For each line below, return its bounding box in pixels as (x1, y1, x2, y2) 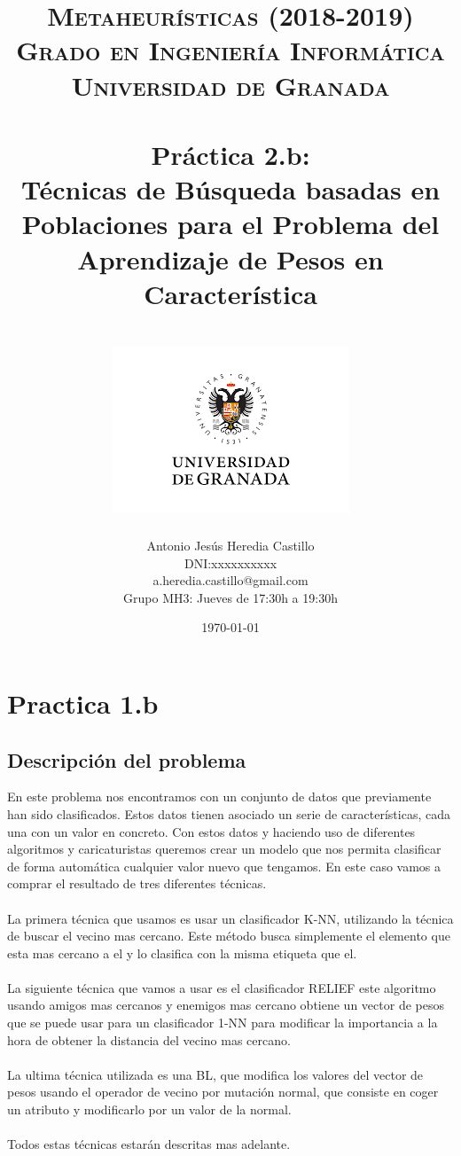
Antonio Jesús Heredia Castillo (146, 536, 315, 554)
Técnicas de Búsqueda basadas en (20, 171, 441, 207)
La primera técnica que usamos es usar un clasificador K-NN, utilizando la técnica (7, 909, 454, 927)
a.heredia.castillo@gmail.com (152, 571, 309, 590)
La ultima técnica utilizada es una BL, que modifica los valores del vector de (7, 1065, 424, 1083)
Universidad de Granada (71, 66, 390, 103)
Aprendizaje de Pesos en (77, 240, 384, 277)
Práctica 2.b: (151, 136, 310, 172)
